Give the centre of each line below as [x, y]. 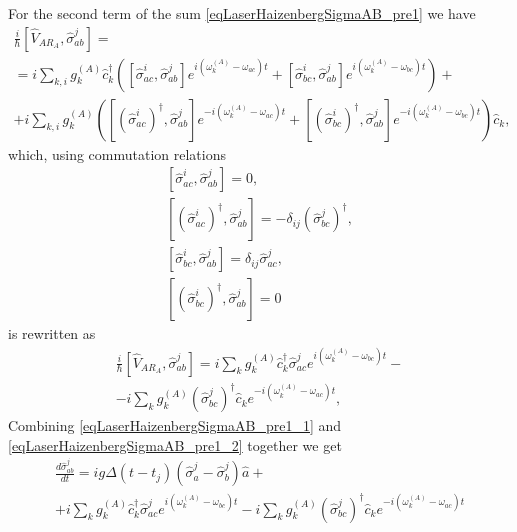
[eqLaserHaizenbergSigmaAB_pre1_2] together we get [175, 444]
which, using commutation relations [117, 153]
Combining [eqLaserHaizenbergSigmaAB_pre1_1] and [175, 425]
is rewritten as [52, 333]
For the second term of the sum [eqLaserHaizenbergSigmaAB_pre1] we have [242, 13]
